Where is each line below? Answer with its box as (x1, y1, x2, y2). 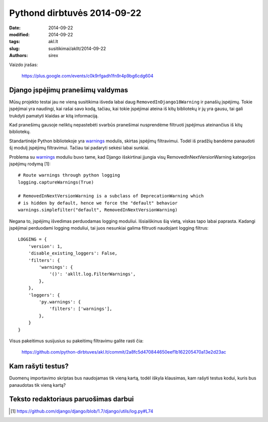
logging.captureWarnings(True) (18, 179, 94, 185)
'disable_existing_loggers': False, (28, 250, 118, 256)
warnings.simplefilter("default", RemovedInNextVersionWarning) (18, 207, 178, 213)
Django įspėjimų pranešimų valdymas (9, 86, 129, 94)
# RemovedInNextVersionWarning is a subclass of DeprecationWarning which (18, 193, 204, 199)
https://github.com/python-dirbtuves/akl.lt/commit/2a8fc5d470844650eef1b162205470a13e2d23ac (21, 349, 226, 355)
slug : (9, 45, 20, 52)
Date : (9, 25, 21, 31)
